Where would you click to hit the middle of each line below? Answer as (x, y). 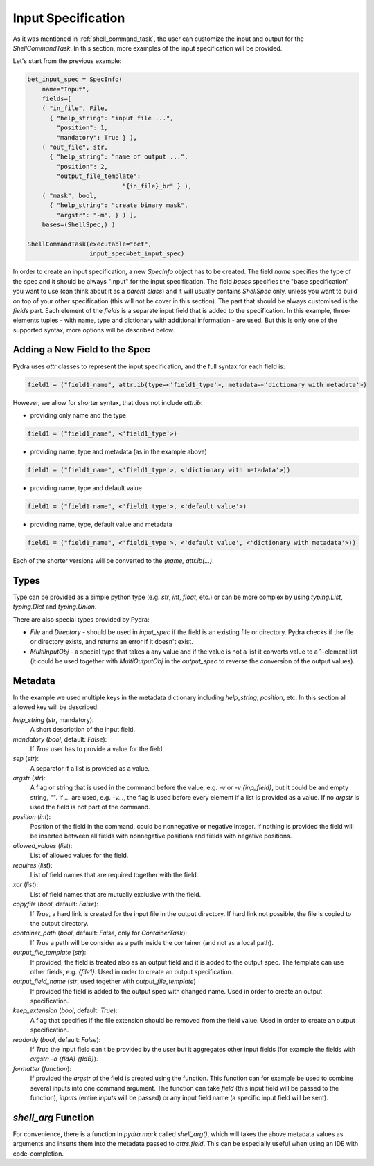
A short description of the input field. (82, 730)
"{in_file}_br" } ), (157, 186)
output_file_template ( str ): (50, 953)
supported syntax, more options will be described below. (94, 330)
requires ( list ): (33, 865)
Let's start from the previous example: (67, 61)
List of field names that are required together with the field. (114, 875)
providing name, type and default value (86, 487)
